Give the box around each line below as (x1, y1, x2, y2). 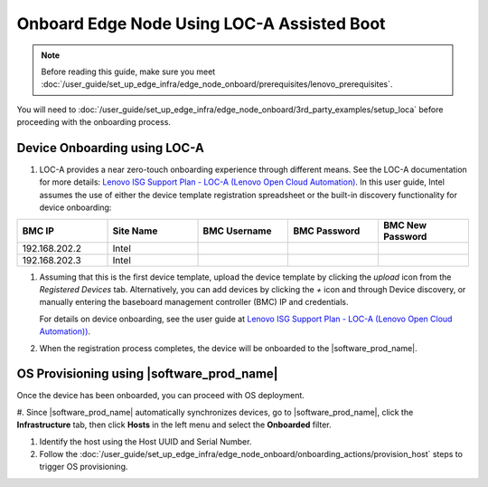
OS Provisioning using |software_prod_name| (16, 367, 279, 382)
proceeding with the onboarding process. (16, 117, 172, 128)
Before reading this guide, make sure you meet (41, 66, 216, 77)
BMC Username (202, 224, 272, 237)
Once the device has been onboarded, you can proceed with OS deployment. (16, 390, 305, 401)
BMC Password (293, 224, 361, 237)
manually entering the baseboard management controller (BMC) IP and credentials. (39, 297, 349, 308)
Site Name (112, 224, 158, 237)
